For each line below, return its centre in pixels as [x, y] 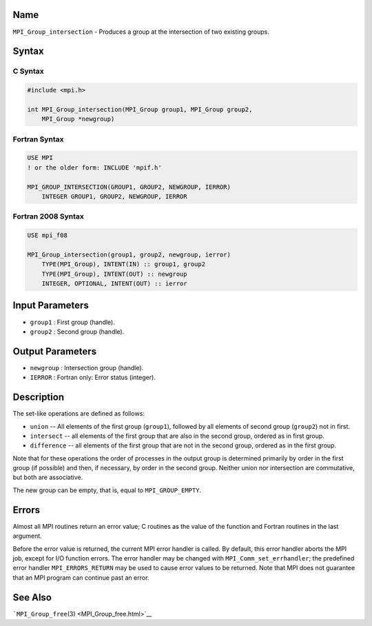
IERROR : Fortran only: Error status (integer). [93, 377]
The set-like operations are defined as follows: [79, 414]
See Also [32, 597]
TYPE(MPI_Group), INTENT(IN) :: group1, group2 [124, 264]
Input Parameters [51, 306]
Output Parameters [54, 351]
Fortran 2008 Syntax [48, 216]
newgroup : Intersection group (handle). [87, 367]
